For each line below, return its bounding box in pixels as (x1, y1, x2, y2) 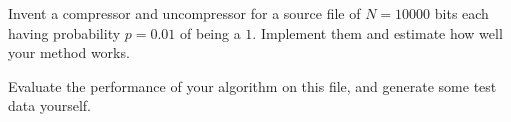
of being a (180, 22, 241, 43)
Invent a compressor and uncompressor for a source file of (8, 3, 361, 23)
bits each (434, 3, 489, 23)
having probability (8, 22, 121, 43)
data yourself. (8, 95, 91, 116)
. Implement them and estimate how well (252, 22, 503, 43)
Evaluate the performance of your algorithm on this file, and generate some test (8, 75, 497, 96)
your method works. (8, 42, 130, 63)
